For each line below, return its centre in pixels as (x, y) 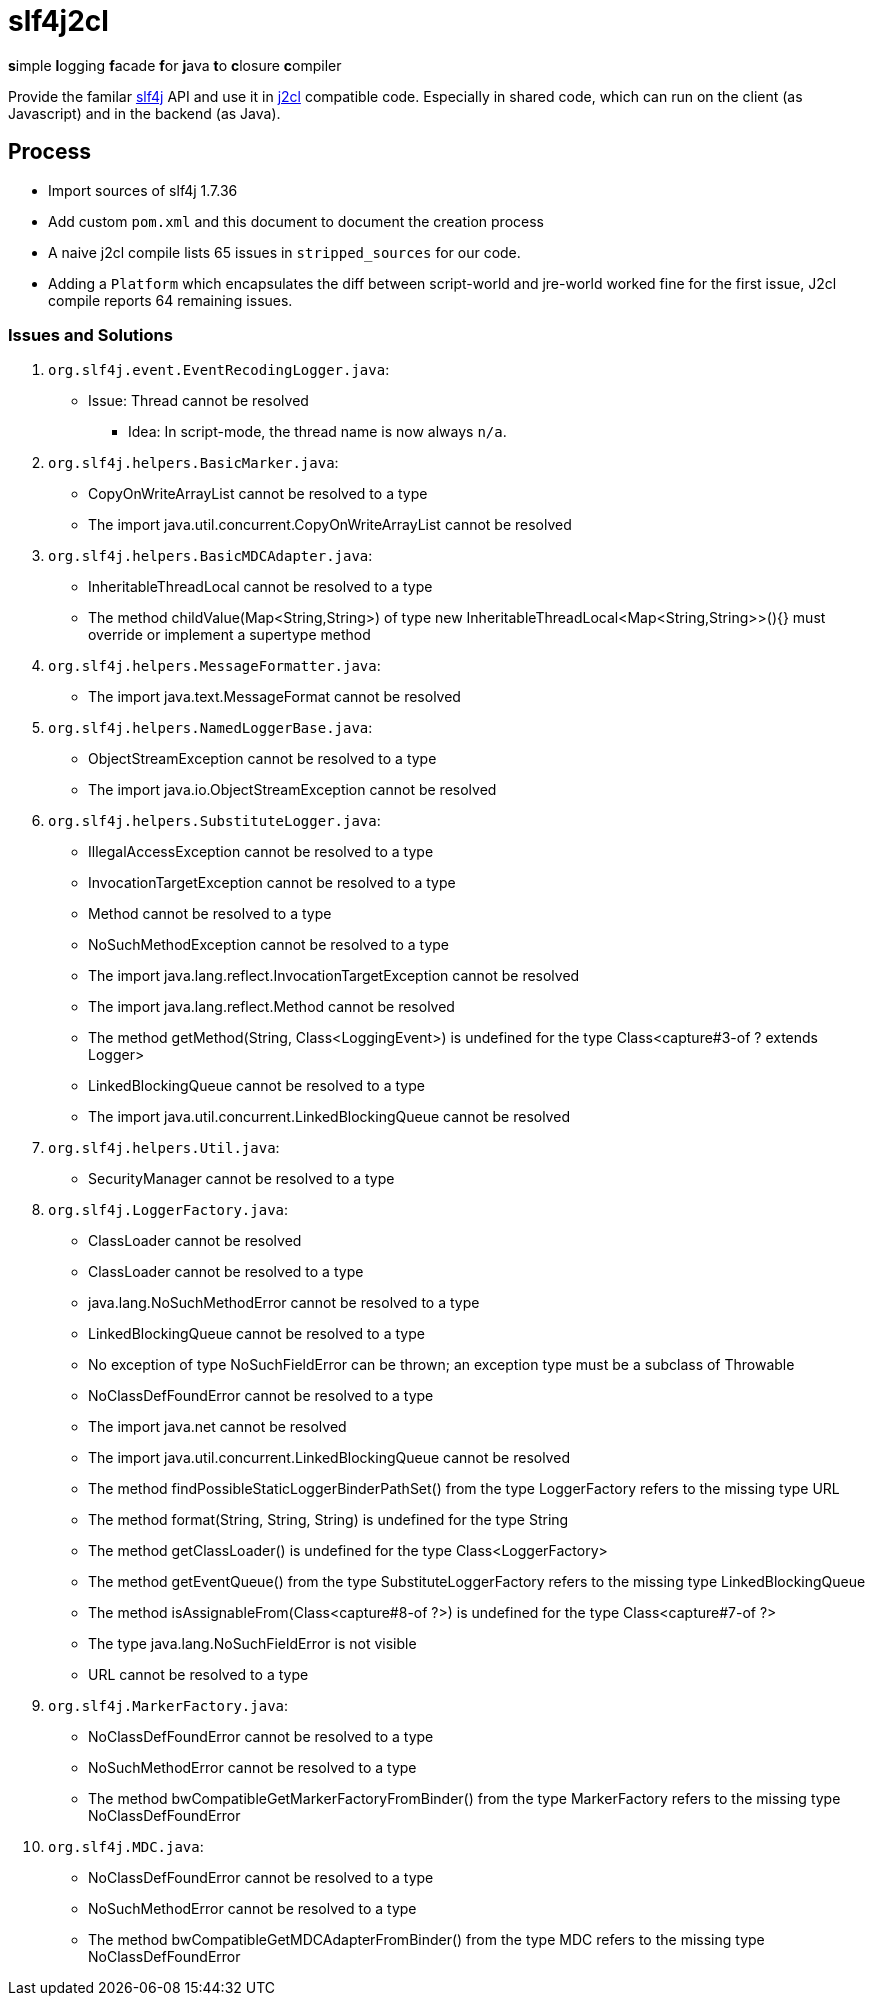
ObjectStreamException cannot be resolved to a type (262, 759)
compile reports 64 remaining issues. (170, 300)
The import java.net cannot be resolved (217, 1427)
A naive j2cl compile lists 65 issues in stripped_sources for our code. (284, 252)
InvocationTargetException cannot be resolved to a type (272, 883)
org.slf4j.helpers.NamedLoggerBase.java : (210, 728)
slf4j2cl (58, 21)
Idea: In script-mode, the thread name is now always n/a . (317, 432)
